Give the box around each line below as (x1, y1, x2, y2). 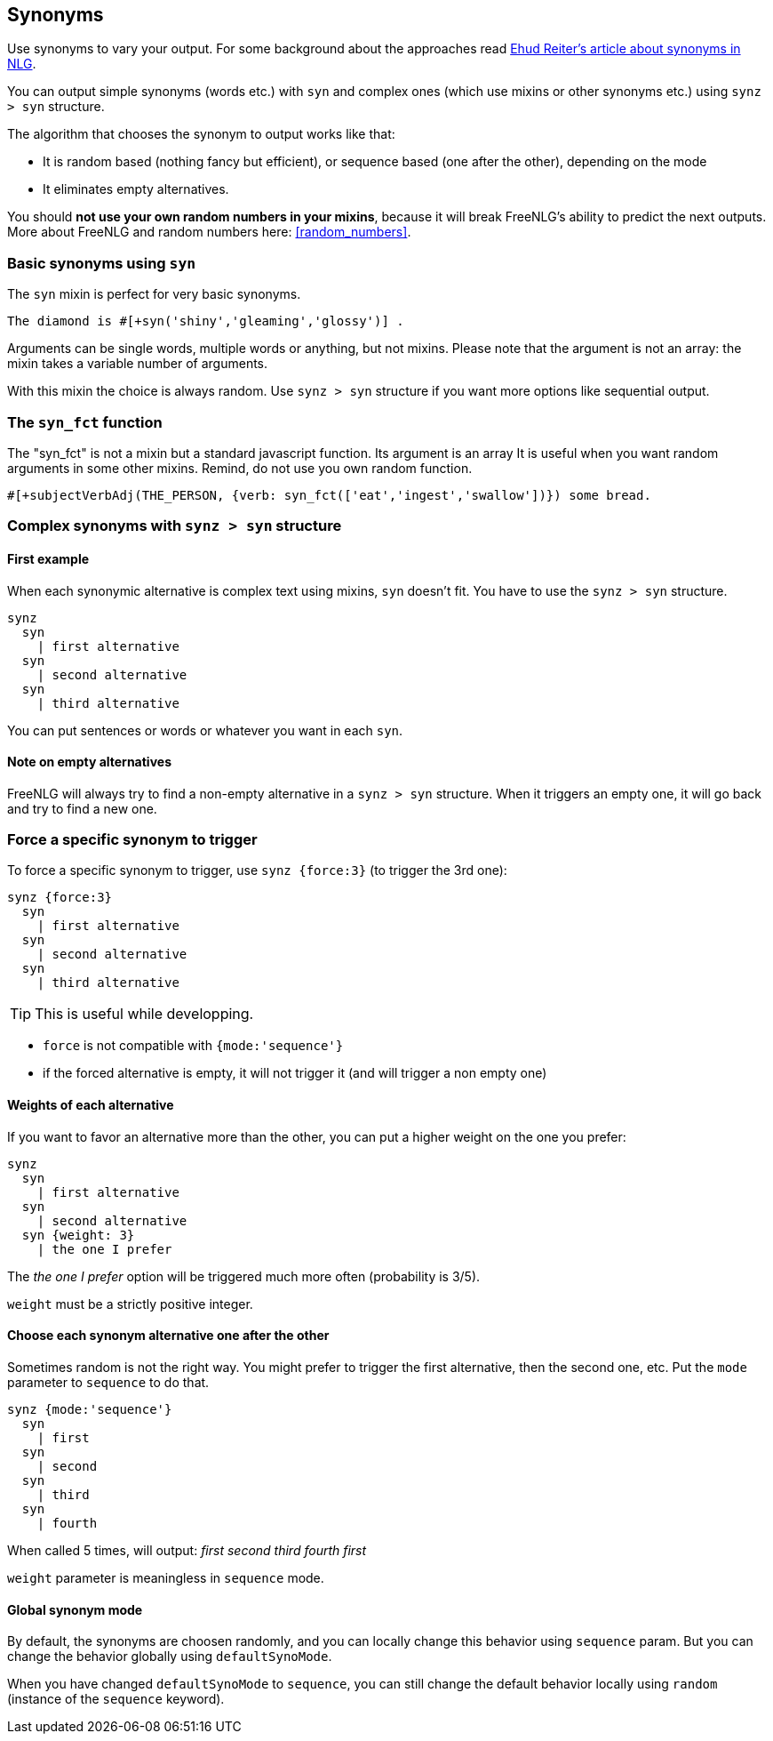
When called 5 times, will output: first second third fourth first (7, 1542, 367, 1558)
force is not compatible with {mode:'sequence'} (43, 1038, 344, 1054)
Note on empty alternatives (7, 754, 171, 770)
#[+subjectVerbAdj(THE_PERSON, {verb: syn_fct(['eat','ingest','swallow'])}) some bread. (7, 487, 651, 502)
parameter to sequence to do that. (7, 1374, 210, 1390)
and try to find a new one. (7, 800, 157, 816)
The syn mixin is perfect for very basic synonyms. (7, 286, 301, 302)
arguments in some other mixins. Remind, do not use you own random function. (7, 460, 473, 476)
